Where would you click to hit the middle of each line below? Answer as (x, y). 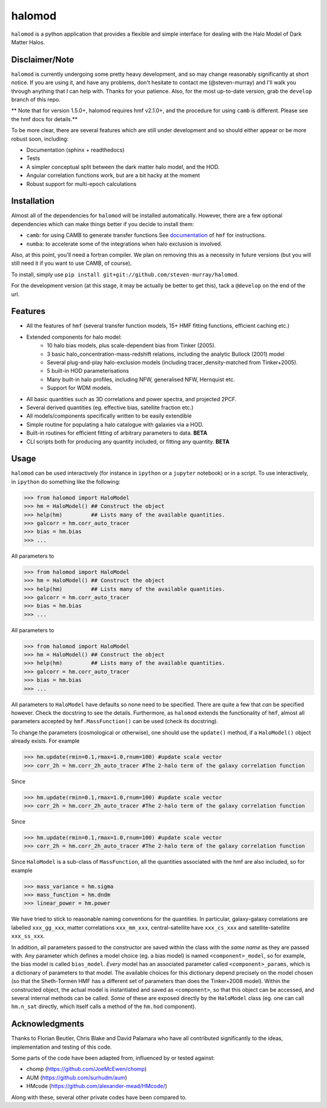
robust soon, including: (40, 139)
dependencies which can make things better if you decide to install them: (103, 224)
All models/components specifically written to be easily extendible (109, 416)
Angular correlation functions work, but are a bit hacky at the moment (113, 175)
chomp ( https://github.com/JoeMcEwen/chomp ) (87, 1069)
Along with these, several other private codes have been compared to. (99, 1097)
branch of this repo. (36, 99)
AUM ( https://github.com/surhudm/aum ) (77, 1077)
